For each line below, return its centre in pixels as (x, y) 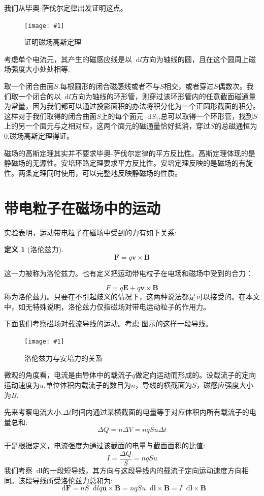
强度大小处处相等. (40, 69)
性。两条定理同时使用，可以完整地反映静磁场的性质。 (93, 173)
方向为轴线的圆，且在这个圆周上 (195, 59)
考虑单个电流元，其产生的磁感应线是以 (68, 59)
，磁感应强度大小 (225, 384)
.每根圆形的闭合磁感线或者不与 (109, 86)
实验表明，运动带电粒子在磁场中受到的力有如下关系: (90, 232)
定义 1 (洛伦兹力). (34, 249)
